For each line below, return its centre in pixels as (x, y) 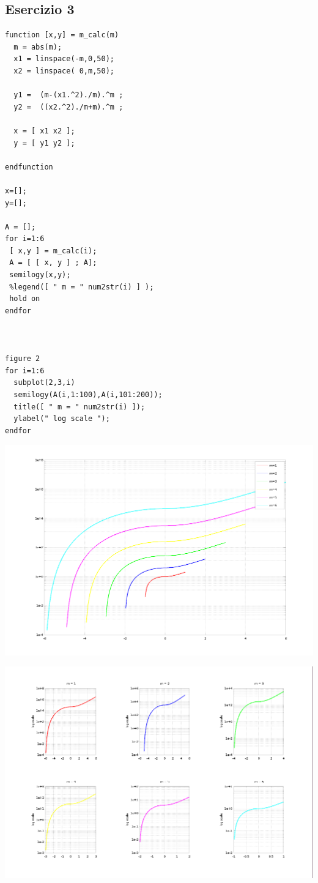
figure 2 (23, 359)
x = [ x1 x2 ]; (44, 131)
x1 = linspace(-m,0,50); (64, 59)
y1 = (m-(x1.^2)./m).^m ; (68, 95)
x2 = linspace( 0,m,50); (64, 71)
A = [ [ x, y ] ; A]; (53, 263)
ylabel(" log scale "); (62, 419)
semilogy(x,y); (40, 275)
